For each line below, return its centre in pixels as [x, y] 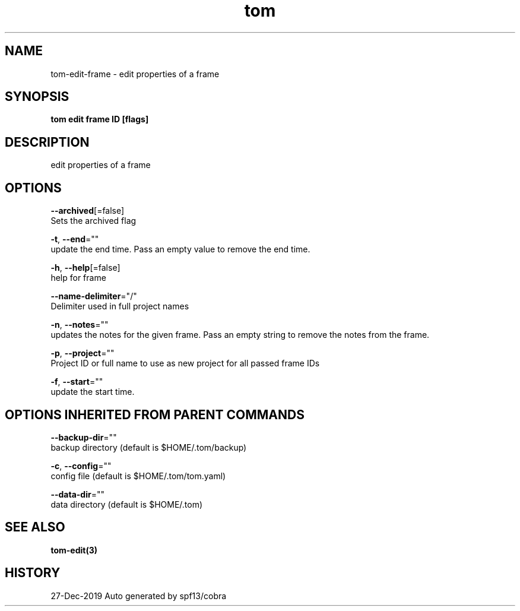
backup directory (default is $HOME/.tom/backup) [149, 447]
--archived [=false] [88, 211]
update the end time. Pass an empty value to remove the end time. [180, 249]
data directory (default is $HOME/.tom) [127, 504]
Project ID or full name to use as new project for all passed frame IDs [185, 363]
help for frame [78, 278]
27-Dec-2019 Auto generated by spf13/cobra [139, 596]
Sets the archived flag [93, 221]
